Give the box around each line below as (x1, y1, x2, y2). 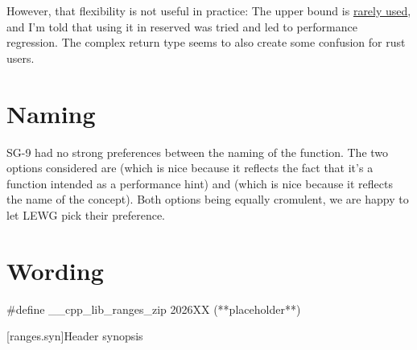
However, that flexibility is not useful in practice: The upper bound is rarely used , (6, 2, 411, 19)
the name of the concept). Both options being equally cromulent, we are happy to (6, 191, 409, 208)
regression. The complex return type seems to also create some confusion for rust (6, 34, 406, 51)
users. (6, 49, 35, 66)
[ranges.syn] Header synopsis (6, 327, 143, 344)
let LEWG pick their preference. (6, 206, 165, 223)
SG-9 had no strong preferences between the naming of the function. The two (6, 143, 389, 160)
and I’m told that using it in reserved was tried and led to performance (6, 18, 357, 35)
